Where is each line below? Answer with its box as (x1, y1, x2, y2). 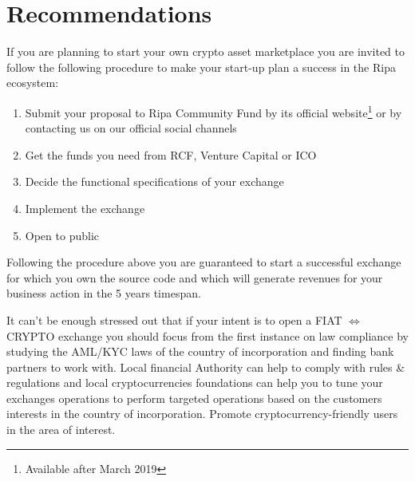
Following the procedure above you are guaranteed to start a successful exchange (6, 254, 401, 270)
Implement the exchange (25, 199, 145, 216)
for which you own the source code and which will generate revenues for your (6, 269, 383, 286)
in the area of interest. (6, 421, 116, 438)
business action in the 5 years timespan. (6, 285, 201, 302)
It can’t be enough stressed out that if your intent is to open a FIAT (6, 311, 342, 328)
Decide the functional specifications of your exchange (25, 173, 284, 190)
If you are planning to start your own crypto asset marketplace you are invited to (6, 43, 405, 60)
